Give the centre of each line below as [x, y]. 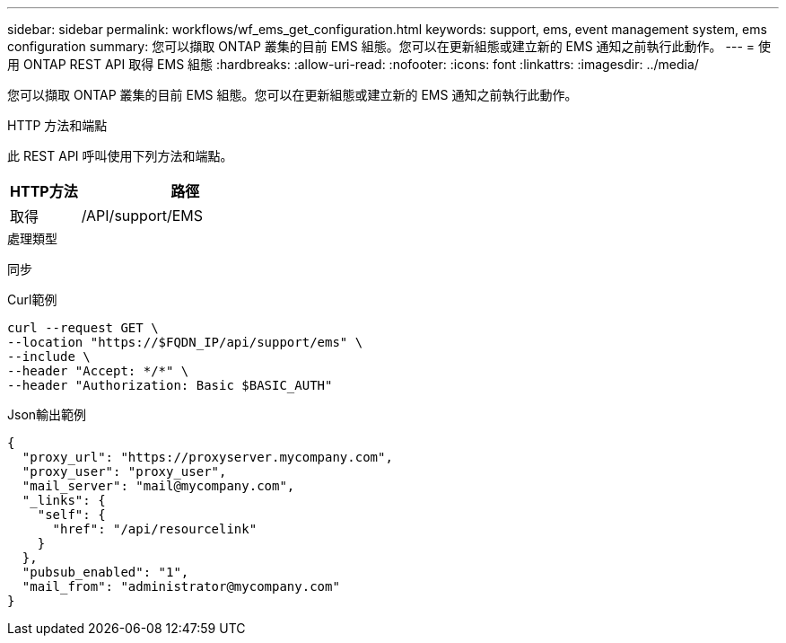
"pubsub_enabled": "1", [105, 572]
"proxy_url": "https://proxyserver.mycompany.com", [207, 457]
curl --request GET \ [83, 328]
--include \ [49, 357]
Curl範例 [32, 299]
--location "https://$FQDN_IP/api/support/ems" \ [185, 342]
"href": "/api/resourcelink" [155, 529]
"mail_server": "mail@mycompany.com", [158, 486]
